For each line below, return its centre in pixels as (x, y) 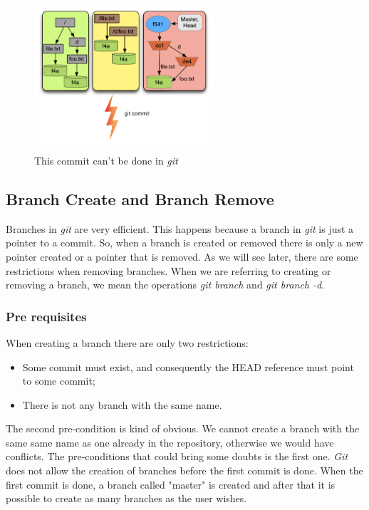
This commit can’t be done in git (106, 160)
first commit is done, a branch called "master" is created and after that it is (171, 484)
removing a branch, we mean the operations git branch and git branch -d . (165, 285)
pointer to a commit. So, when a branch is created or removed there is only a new (184, 243)
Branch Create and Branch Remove (140, 198)
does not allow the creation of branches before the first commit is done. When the (184, 470)
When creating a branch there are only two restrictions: (127, 342)
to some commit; (59, 381)
